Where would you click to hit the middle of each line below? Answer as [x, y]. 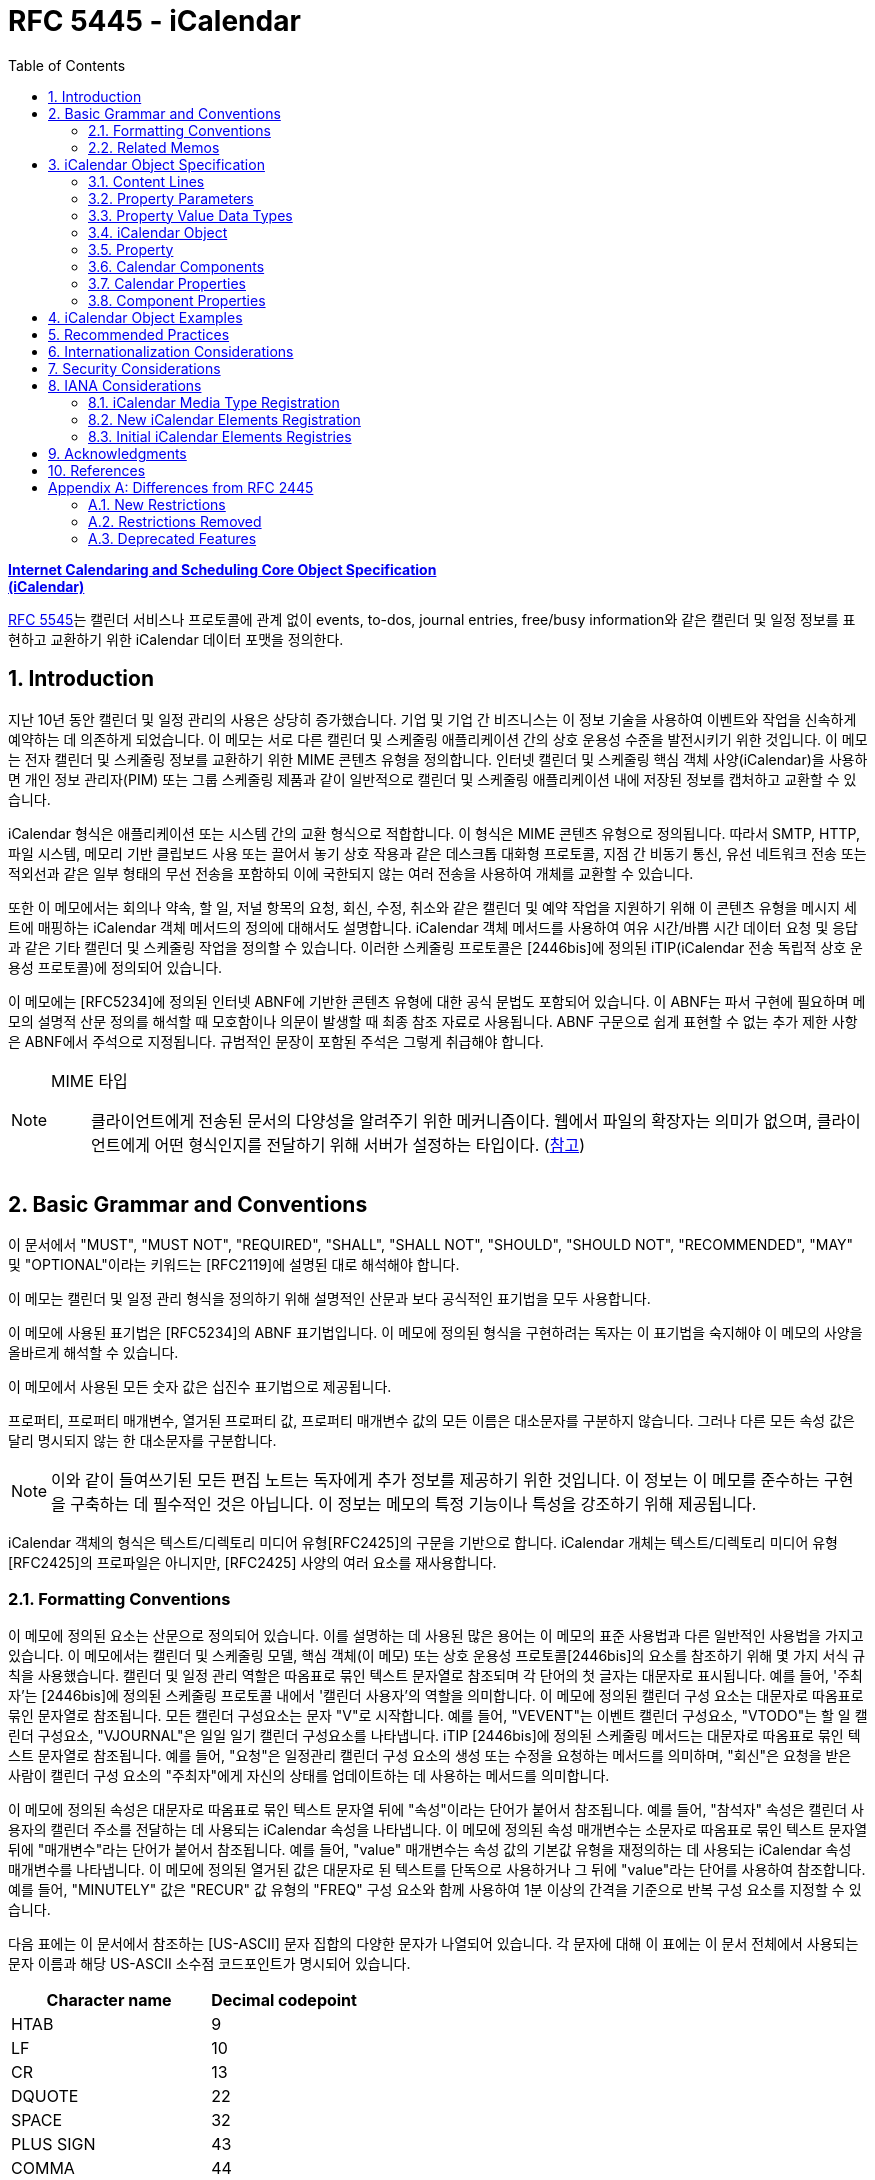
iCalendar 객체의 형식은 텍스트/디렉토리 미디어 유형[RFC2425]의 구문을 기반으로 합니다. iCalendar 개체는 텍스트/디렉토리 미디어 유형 [423, 1543]
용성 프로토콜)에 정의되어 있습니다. [115, 967]
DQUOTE [45, 2096]
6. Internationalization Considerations [171, 351]
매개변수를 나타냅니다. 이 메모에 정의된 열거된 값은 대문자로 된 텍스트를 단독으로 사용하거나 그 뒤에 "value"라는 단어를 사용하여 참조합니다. [437, 1870]
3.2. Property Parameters [171, 198]
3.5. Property [131, 249]
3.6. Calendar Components [176, 266]
